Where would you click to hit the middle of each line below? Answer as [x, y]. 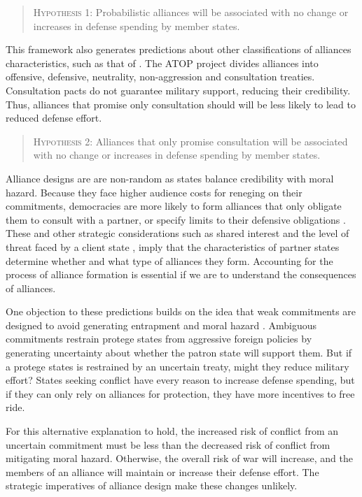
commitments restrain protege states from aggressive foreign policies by [159, 339]
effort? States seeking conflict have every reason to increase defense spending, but [180, 380]
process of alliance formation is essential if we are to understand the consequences [181, 274]
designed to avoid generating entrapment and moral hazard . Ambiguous [161, 325]
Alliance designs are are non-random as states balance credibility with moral [170, 178]
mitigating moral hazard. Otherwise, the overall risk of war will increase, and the [179, 458]
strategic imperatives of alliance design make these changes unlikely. [152, 485]
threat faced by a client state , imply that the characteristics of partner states [173, 246]
